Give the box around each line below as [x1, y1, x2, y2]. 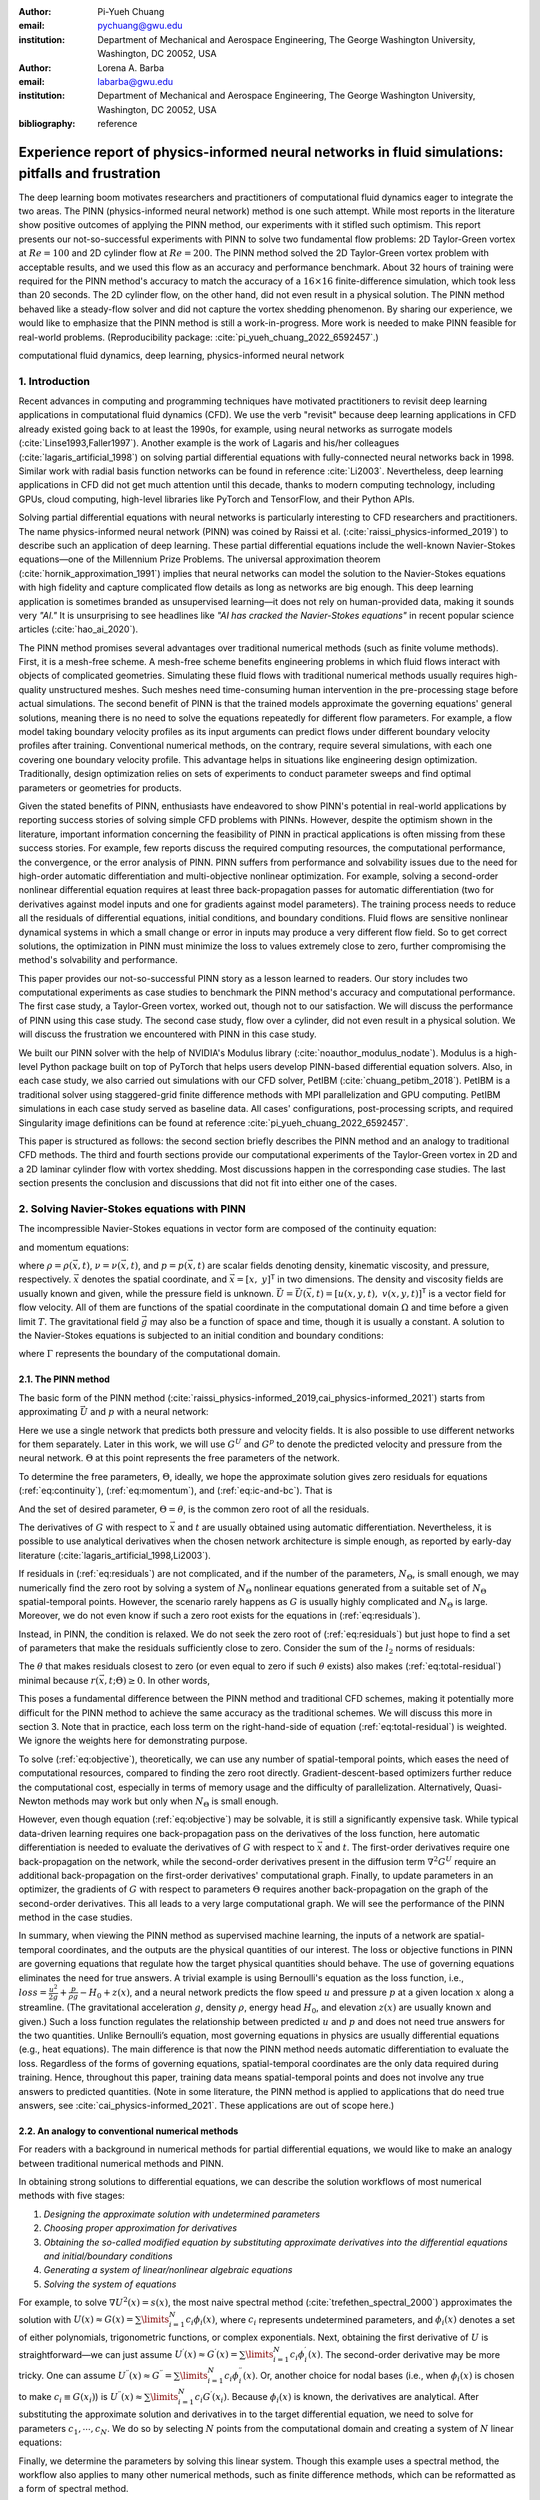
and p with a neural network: [90, 1406, 209, 1418]
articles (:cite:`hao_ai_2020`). [18, 623, 139, 635]
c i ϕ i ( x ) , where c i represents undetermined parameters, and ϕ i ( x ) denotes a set [185, 2313, 515, 2328]
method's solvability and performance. [18, 954, 179, 966]
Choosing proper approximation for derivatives [43, 2222, 238, 2234]
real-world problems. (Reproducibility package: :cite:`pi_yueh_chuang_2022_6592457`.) [18, 331, 379, 343]
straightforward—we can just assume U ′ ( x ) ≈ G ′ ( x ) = [18, 2347, 239, 2360]
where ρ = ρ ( [18, 1260, 73, 1272]
